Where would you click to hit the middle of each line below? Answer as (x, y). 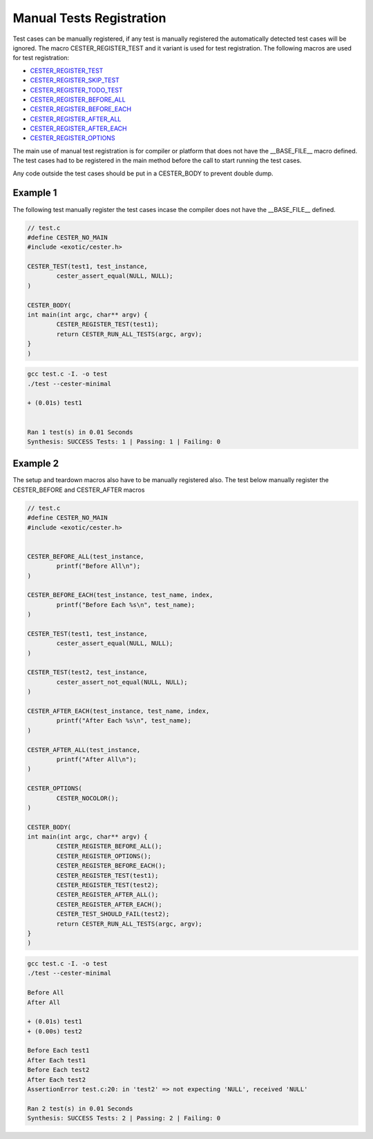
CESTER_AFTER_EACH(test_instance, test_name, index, (118, 711)
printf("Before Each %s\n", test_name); (126, 605)
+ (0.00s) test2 (55, 1031)
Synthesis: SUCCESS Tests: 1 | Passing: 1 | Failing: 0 (124, 441)
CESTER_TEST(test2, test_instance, (87, 672)
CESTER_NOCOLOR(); (87, 798)
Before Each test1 (58, 1051)
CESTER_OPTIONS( (55, 788)
